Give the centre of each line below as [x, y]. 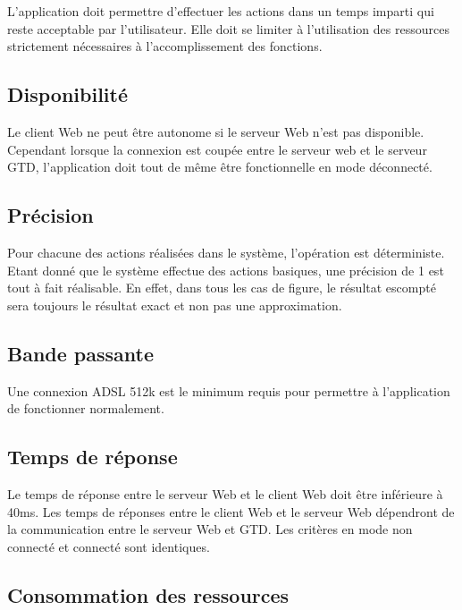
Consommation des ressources [148, 594]
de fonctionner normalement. [86, 408]
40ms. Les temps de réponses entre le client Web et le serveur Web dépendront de [231, 511]
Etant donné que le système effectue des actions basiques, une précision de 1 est [226, 270]
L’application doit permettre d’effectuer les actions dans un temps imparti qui [221, 11]
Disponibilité [68, 94]
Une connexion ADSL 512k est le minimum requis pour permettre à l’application [229, 390]
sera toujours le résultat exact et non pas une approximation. [175, 305]
